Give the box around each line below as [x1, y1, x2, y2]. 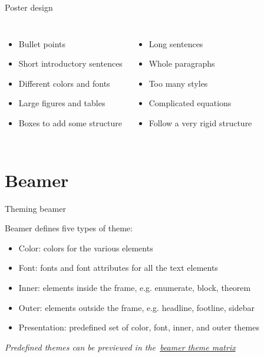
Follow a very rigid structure [148, 116, 252, 129]
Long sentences [148, 37, 203, 50]
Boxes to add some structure [18, 116, 122, 129]
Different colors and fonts [18, 77, 110, 89]
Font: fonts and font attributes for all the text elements [18, 261, 218, 274]
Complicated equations [148, 97, 232, 109]
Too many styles [148, 77, 208, 89]
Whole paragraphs [148, 57, 215, 70]
